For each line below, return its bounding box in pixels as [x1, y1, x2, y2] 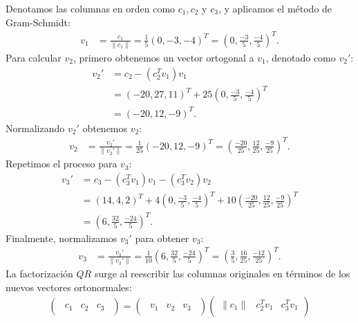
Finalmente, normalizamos [6, 230, 117, 245]
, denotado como [265, 50, 336, 65]
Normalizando [6, 120, 65, 135]
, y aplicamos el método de [218, 1, 332, 15]
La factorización [6, 266, 73, 281]
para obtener [135, 230, 189, 245]
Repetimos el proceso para [6, 156, 117, 171]
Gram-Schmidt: [6, 15, 70, 29]
